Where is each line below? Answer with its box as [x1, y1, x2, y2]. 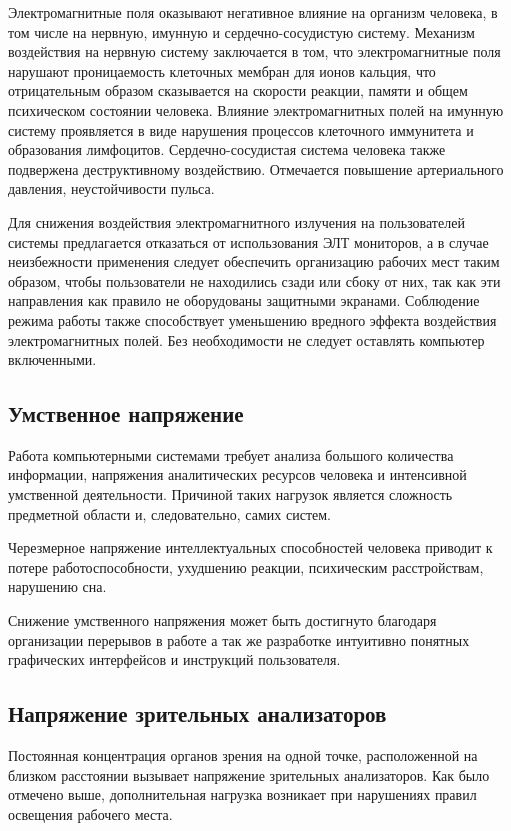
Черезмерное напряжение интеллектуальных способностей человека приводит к [8, 537, 493, 558]
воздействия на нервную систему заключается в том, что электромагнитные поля [8, 41, 501, 62]
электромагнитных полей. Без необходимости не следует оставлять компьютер [8, 329, 485, 350]
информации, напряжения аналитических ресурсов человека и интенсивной [8, 464, 467, 485]
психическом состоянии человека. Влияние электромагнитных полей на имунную [8, 99, 504, 120]
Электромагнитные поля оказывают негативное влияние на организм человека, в [8, 2, 498, 22]
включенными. [8, 349, 97, 370]
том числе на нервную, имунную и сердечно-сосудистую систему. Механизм [8, 21, 475, 42]
